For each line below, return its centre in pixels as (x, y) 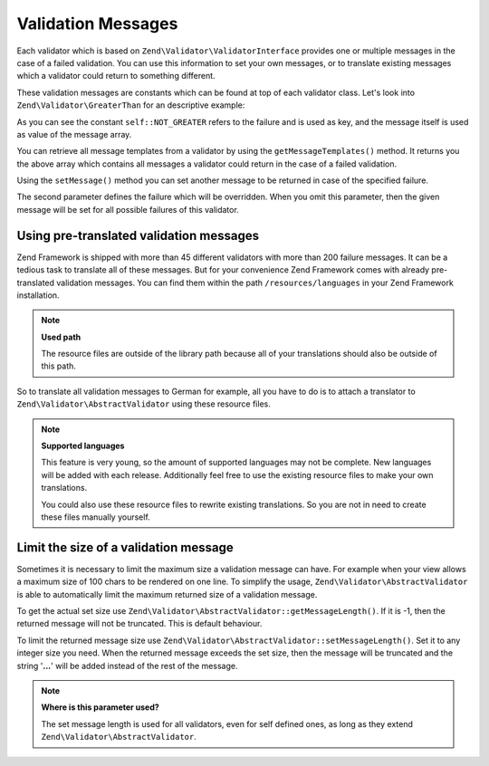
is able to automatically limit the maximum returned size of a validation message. (167, 594)
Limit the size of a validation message (125, 547)
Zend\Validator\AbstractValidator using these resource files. (144, 404)
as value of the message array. (74, 134)
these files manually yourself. (96, 517)
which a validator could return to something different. (116, 76)
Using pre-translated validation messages (138, 235)
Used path (61, 337)
